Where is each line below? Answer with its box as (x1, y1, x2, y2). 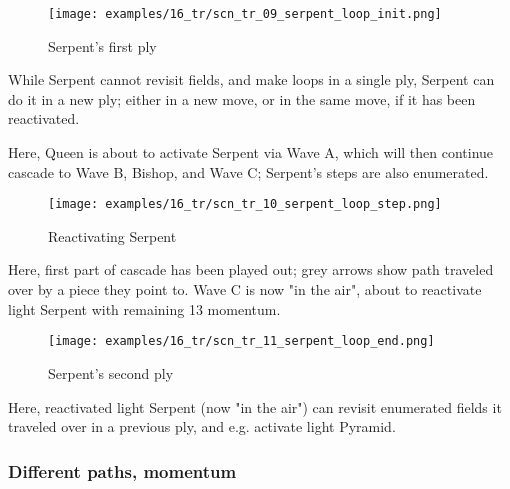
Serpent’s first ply (48, 35, 157, 56)
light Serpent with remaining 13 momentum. (8, 298, 281, 319)
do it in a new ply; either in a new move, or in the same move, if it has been (8, 88, 476, 109)
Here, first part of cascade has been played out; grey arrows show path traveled (8, 259, 494, 280)
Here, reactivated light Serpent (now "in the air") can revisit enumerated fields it (8, 396, 502, 417)
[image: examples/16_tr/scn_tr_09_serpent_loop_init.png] (48, 7, 442, 21)
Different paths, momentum (8, 458, 237, 483)
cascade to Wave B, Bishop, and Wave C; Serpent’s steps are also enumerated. (8, 161, 489, 182)
